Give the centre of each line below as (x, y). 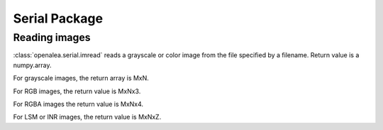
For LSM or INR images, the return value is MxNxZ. (87, 117)
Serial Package (58, 18)
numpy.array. (32, 65)
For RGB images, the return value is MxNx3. (77, 91)
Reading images (52, 37)
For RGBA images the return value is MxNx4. (78, 104)
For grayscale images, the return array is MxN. (81, 78)
